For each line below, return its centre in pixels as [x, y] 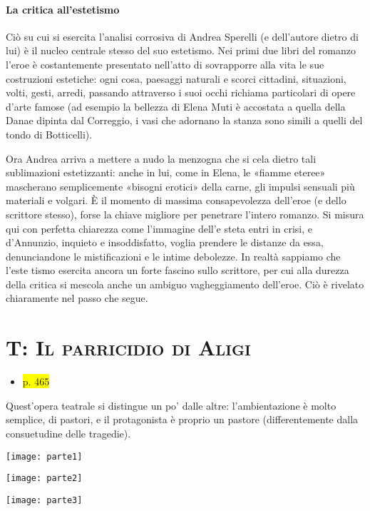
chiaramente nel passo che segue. [77, 298]
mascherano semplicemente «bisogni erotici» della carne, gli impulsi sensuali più [180, 186]
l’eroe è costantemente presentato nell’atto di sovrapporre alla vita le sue [165, 64]
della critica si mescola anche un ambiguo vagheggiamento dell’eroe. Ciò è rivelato [185, 284]
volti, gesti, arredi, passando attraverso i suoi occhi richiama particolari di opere [181, 92]
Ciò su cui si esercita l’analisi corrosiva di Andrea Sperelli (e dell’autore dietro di [182, 36]
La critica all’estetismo [63, 9]
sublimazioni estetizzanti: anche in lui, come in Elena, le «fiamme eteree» [166, 172]
